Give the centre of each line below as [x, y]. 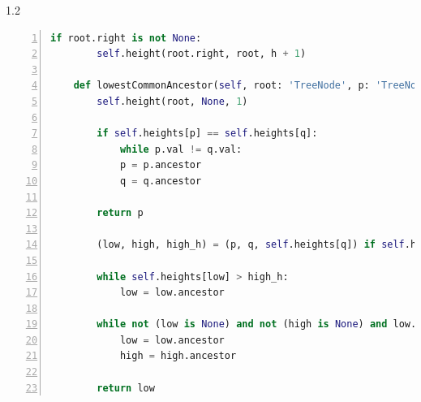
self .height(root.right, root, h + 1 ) [202, 54]
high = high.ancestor [178, 356]
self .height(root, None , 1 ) [172, 101]
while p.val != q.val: [181, 149]
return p [120, 213]
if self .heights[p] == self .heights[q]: [207, 134]
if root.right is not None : [126, 38]
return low [126, 388]
